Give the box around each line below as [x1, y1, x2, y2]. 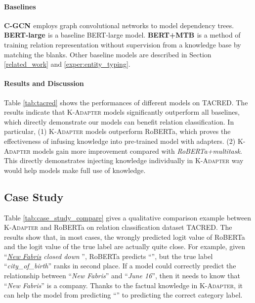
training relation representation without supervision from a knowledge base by [4, 39, 241, 49]
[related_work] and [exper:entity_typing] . [4, 59, 130, 69]
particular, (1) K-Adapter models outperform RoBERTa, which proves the [4, 126, 231, 136]
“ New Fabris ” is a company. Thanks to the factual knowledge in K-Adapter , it [4, 280, 243, 290]
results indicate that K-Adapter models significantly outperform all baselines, [4, 107, 240, 117]
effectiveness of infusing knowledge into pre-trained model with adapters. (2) [4, 135, 236, 146]
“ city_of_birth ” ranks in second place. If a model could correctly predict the [4, 260, 236, 271]
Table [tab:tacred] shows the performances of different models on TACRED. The [4, 97, 248, 107]
